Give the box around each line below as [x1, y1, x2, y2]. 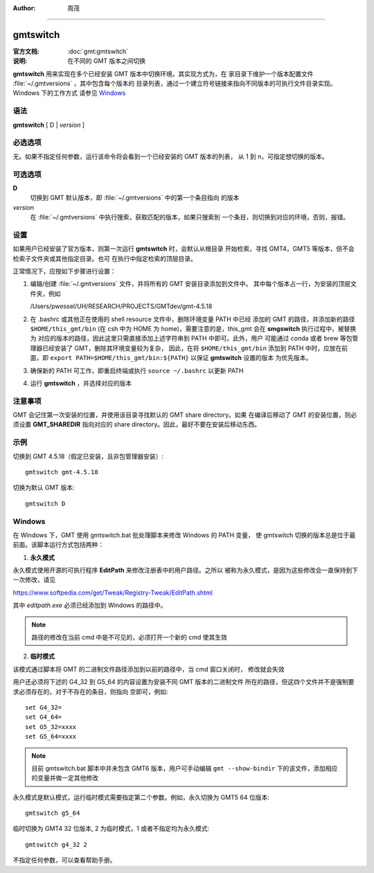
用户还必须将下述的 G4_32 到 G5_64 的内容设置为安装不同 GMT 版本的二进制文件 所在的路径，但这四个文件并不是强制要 [12, 678, 355, 686]
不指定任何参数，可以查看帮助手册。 [12, 856, 116, 865]
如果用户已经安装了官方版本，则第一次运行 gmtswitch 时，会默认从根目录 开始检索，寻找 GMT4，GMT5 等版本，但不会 [12, 244, 355, 253]
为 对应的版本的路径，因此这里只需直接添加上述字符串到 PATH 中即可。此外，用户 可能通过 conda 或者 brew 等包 [30, 334, 353, 343]
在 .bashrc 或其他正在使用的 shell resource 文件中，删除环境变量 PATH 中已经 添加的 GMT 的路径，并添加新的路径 [30, 315, 355, 323]
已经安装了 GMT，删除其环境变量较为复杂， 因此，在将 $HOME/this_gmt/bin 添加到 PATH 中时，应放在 [42, 343, 342, 352]
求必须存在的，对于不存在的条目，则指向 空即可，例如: [12, 687, 168, 696]
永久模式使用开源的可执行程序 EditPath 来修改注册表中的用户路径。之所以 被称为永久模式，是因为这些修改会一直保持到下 [12, 566, 358, 575]
